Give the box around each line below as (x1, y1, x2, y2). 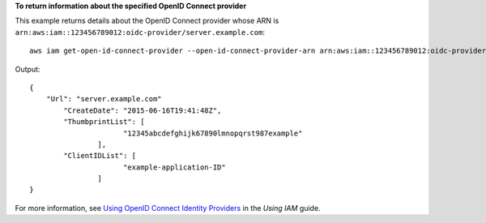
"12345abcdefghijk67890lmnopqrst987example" (122, 128, 303, 138)
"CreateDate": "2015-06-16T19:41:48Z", (63, 105, 222, 115)
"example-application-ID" (122, 162, 226, 172)
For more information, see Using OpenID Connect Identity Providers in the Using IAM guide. (15, 203, 321, 212)
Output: (15, 64, 40, 74)
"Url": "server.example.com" (45, 94, 162, 104)
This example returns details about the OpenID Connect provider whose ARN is (15, 16, 279, 26)
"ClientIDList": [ (63, 151, 137, 161)
